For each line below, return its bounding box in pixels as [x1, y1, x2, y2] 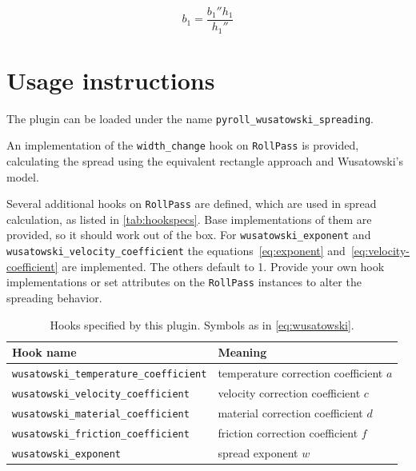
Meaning [218, 344, 267, 361]
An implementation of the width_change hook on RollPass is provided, [6, 137, 359, 154]
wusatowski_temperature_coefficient [12, 368, 207, 380]
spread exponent [218, 444, 298, 461]
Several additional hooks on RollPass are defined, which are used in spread [6, 195, 377, 212]
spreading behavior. [6, 289, 102, 305]
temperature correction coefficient [218, 365, 383, 381]
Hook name [12, 344, 77, 361]
